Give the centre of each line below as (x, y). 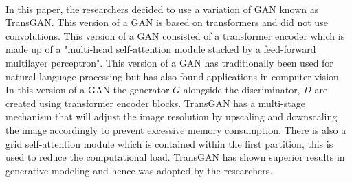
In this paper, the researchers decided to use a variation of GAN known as (162, 9)
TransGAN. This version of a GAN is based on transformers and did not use (167, 22)
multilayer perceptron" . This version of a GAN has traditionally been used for (169, 62)
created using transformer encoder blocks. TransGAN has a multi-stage (155, 103)
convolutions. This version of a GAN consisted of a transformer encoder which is (175, 35)
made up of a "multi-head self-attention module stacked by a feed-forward (161, 49)
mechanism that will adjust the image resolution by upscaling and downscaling (172, 116)
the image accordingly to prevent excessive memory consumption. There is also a (176, 129)
